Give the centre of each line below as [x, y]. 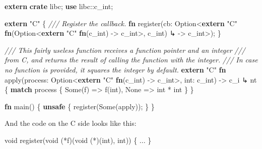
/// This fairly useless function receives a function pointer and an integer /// [125, 50]
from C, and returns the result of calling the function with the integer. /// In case [131, 60]
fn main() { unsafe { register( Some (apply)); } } [80, 106]
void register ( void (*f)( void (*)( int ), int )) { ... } [78, 140]
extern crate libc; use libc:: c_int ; [59, 6]
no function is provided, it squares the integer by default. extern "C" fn [115, 69]
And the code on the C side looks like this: [71, 123]
